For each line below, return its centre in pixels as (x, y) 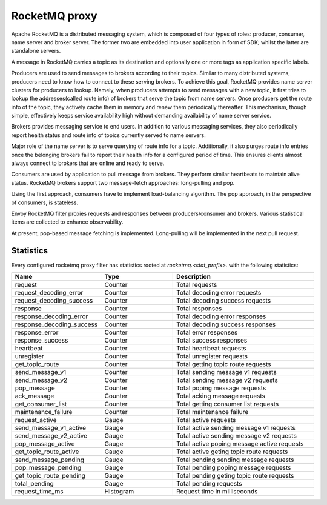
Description (194, 277)
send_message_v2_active (51, 436)
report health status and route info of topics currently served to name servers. (108, 135)
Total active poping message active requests (240, 444)
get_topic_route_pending (50, 476)
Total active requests (206, 420)
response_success (41, 341)
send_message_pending (50, 460)
